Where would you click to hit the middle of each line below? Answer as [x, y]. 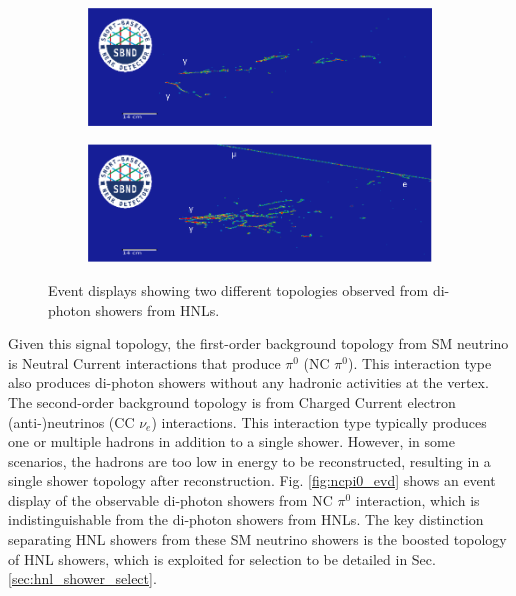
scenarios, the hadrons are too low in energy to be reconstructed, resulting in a [249, 460]
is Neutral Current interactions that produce [144, 362]
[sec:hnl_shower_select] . [82, 578]
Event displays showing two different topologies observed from [238, 289]
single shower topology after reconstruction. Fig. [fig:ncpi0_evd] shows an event [252, 480]
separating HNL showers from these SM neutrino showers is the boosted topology [257, 539]
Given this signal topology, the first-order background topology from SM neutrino [258, 343]
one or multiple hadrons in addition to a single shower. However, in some [231, 441]
